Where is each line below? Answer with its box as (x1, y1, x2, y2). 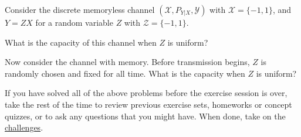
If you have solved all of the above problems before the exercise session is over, (5, 87, 288, 99)
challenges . (5, 121, 43, 133)
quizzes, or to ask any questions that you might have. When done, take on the (5, 109, 286, 122)
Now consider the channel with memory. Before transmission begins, (5, 56, 250, 68)
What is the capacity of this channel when (5, 36, 157, 48)
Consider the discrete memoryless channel (5, 4, 155, 15)
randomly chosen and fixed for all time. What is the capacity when (5, 67, 245, 79)
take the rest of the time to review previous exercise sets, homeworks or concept (5, 98, 292, 110)
